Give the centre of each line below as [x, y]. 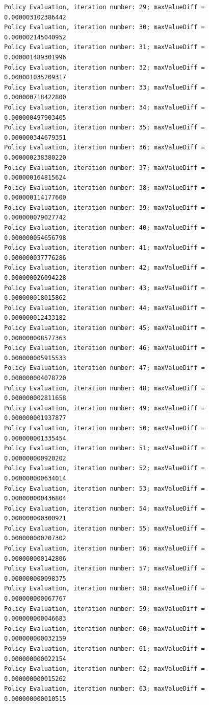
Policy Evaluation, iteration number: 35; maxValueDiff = [104, 128]
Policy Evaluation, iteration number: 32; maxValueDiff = [104, 67]
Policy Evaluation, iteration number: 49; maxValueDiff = [104, 408]
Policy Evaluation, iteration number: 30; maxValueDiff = [104, 27]
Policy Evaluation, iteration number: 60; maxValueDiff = [104, 629]
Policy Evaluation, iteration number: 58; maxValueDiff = [104, 589]
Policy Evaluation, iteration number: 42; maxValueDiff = [104, 268]
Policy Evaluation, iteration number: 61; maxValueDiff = [104, 649]
